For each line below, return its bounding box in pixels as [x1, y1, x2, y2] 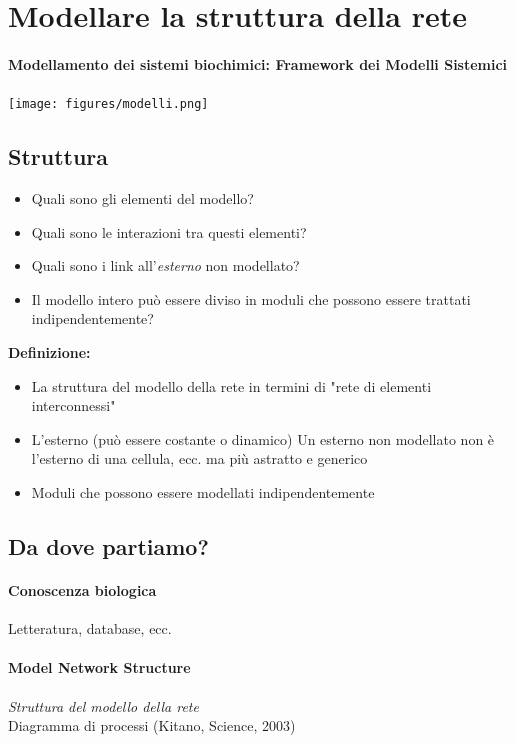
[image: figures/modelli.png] [8, 97, 209, 112]
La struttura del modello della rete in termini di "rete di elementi [31, 375, 432, 396]
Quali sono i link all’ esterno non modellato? [31, 255, 300, 276]
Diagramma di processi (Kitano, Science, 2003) [8, 715, 296, 736]
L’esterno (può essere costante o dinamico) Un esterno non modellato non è [31, 428, 495, 449]
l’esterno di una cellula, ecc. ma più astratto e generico [31, 448, 368, 469]
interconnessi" [31, 395, 116, 416]
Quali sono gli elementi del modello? [31, 188, 254, 209]
